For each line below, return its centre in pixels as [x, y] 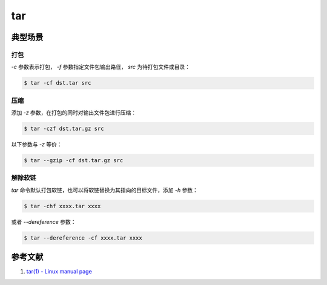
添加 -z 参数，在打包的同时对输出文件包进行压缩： [74, 113]
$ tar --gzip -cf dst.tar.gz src [74, 160]
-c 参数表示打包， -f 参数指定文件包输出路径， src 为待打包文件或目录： [101, 67]
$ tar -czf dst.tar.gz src [64, 129]
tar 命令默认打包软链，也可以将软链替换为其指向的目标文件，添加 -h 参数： [104, 190]
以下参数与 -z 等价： [37, 144]
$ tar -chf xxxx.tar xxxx [62, 206]
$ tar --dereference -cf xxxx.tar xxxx [83, 238]
